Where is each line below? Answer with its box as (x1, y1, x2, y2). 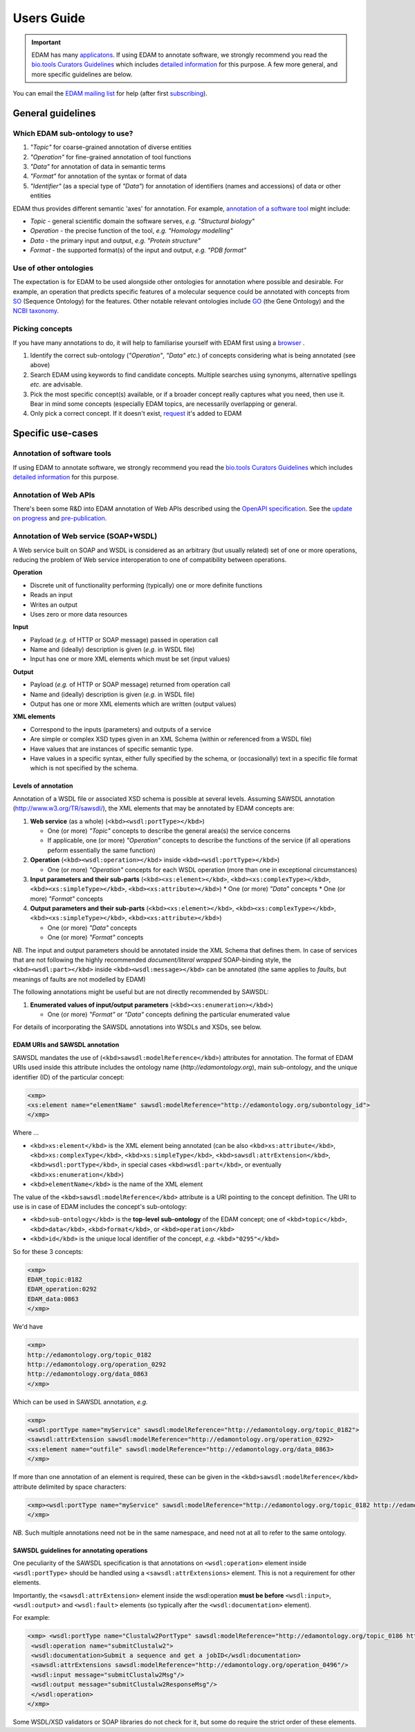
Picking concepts (12, 324, 73, 334)
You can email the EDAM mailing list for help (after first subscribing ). (12, 89, 207, 98)
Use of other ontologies (12, 263, 93, 273)
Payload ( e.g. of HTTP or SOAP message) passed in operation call (30, 635, 219, 644)
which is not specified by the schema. (30, 764, 138, 772)
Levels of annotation (12, 781, 73, 790)
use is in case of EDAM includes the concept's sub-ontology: (12, 1203, 187, 1211)
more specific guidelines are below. (31, 70, 133, 78)
